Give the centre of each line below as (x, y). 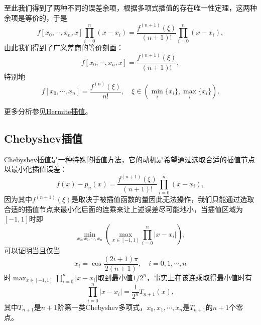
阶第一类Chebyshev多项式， (102, 307)
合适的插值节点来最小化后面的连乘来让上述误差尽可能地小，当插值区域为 (123, 209)
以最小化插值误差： (36, 169)
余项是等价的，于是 (36, 17)
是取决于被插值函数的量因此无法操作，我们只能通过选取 (163, 199)
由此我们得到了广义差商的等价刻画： (64, 47)
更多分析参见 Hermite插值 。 (48, 111)
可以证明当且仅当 (32, 250)
